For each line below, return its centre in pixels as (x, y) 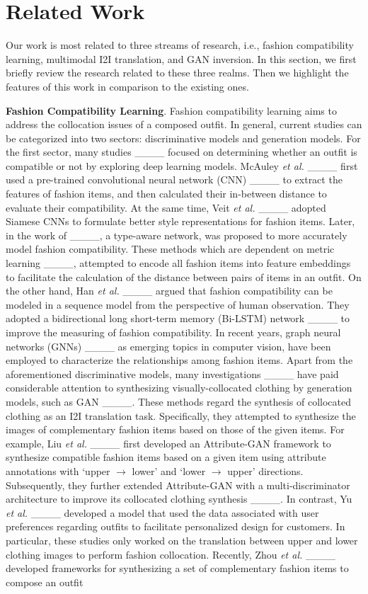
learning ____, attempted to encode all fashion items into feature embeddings (178, 263)
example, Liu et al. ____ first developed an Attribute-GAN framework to (168, 443)
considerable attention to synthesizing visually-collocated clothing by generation (179, 388)
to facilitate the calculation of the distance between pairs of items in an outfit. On (184, 276)
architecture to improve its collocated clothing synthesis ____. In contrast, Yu (179, 499)
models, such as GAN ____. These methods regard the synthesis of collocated (179, 401)
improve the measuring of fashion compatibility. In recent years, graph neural (173, 332)
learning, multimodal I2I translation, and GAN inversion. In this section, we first (181, 58)
